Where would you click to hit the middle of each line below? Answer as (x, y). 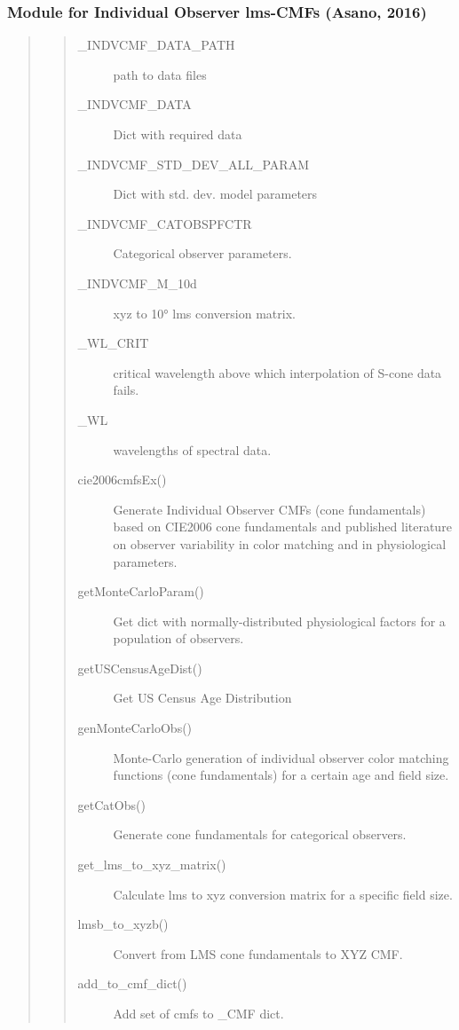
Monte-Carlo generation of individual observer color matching (281, 757)
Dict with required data (178, 134)
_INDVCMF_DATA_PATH (156, 45)
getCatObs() (111, 804)
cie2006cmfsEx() (122, 480)
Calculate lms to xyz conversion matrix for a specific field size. (283, 894)
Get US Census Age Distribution (202, 698)
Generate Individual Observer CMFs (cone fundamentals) (269, 509)
